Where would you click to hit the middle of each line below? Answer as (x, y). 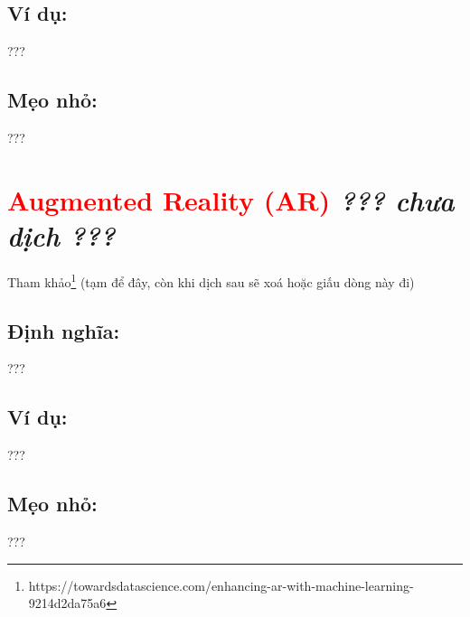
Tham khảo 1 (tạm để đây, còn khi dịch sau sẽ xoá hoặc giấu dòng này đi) (211, 280)
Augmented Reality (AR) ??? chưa (231, 200)
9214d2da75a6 (67, 603)
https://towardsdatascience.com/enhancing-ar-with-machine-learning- (221, 585)
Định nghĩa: (64, 330)
